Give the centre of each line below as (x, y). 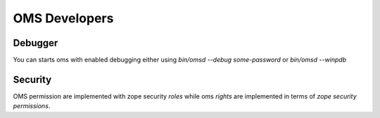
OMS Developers (63, 18)
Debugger (36, 43)
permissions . (32, 106)
